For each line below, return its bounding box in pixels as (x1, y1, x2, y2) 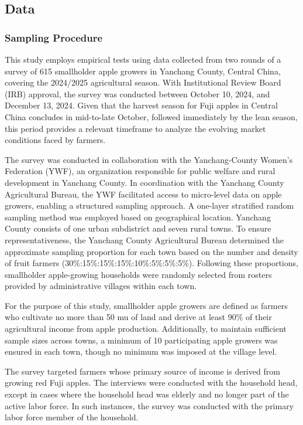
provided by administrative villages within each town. (5, 280, 197, 292)
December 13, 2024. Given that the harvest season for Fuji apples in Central (5, 99, 278, 111)
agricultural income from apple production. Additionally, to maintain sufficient (5, 322, 287, 335)
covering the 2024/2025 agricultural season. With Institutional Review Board (5, 76, 281, 89)
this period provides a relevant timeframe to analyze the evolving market (5, 122, 266, 134)
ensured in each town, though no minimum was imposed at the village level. (5, 345, 277, 358)
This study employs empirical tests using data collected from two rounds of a (5, 53, 281, 65)
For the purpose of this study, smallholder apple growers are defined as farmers (5, 299, 288, 311)
